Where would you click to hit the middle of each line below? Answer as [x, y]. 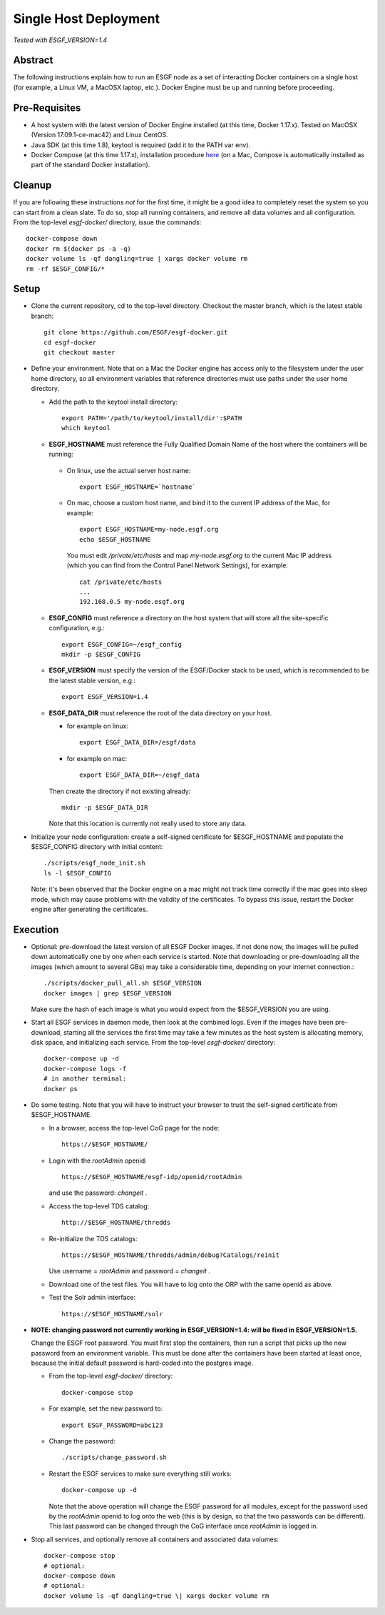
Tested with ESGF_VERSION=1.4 [60, 40]
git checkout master [79, 353]
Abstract [33, 60]
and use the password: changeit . [98, 1193]
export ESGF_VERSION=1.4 [105, 697]
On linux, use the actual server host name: [129, 470]
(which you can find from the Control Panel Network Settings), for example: [178, 565]
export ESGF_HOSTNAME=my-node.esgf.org [149, 530]
